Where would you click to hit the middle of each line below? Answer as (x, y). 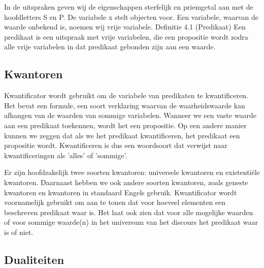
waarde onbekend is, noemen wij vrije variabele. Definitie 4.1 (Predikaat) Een (125, 27)
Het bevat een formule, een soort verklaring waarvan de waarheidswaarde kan (125, 105)
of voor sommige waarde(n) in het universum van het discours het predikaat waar (131, 222)
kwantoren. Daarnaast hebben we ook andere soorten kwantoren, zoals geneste (126, 182)
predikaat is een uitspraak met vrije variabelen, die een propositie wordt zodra (126, 36)
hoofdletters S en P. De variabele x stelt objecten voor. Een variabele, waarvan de (131, 17)
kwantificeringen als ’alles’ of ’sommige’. (66, 155)
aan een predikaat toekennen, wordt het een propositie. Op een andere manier (125, 125)
